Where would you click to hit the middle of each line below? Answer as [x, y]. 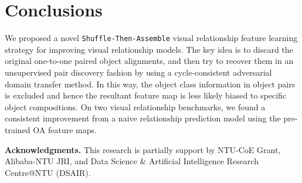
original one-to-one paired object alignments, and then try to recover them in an [149, 61]
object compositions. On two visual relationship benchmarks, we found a [135, 106]
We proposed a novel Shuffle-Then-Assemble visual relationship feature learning [151, 38]
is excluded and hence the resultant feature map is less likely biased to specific [146, 95]
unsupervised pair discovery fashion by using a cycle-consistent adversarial [138, 72]
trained [18, 129]
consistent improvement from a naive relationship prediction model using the [143, 118]
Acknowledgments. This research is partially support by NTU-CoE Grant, [143, 149]
